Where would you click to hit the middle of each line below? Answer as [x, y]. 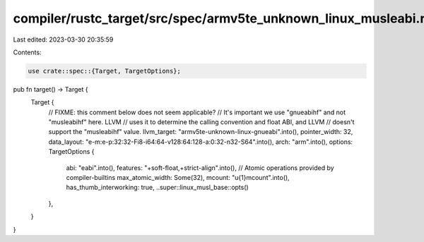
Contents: [27, 52]
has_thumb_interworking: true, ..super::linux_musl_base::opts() [157, 188]
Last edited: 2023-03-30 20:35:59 [63, 40]
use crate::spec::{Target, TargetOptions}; [105, 71]
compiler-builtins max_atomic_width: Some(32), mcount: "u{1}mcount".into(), [178, 178]
